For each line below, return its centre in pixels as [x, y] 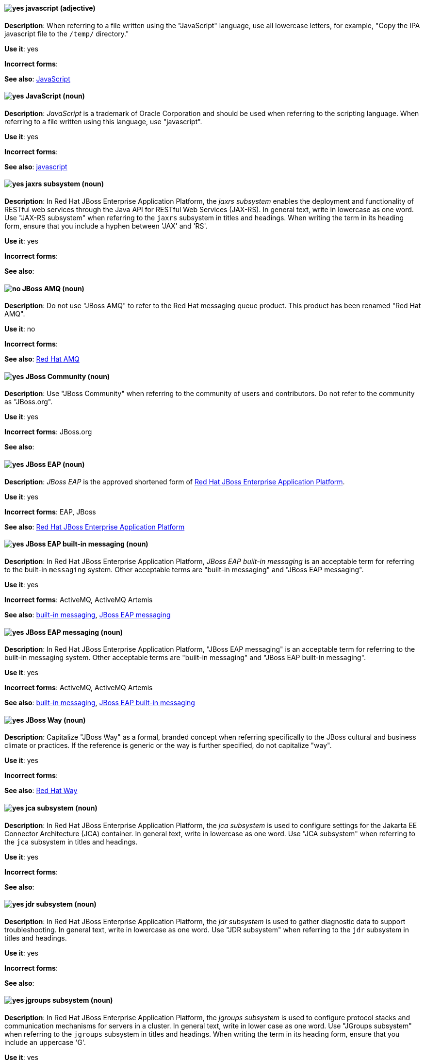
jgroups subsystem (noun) [69, 1000]
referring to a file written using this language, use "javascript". [103, 121]
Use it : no [20, 329]
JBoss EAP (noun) [55, 464]
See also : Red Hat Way [41, 791]
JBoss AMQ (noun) [53, 288]
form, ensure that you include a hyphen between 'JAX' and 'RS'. [106, 226]
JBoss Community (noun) [68, 376]
